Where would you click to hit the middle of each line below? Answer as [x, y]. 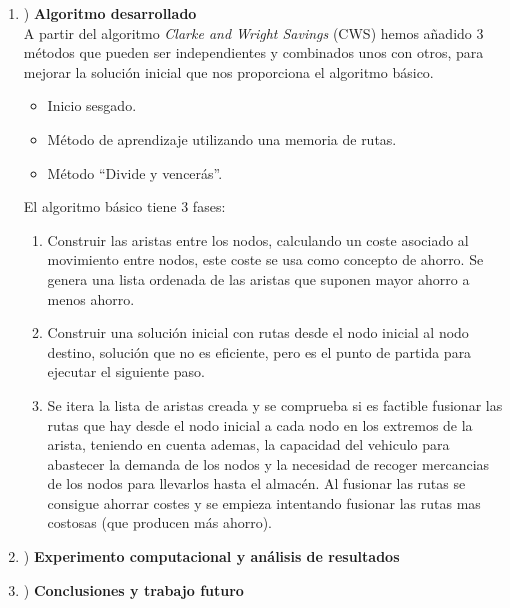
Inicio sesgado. [92, 105]
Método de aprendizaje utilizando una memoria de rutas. [222, 138]
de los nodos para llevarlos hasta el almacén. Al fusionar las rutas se [256, 483]
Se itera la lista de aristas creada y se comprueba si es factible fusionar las [275, 404]
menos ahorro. [91, 298]
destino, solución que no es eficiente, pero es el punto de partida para [259, 351]
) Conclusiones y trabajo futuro [133, 589]
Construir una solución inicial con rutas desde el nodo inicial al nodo [258, 332]
